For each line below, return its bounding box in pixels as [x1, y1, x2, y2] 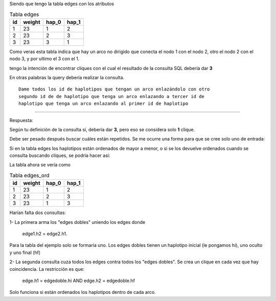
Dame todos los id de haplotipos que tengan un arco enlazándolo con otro [18, 86, 210, 92]
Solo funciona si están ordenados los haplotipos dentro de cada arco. [9, 289, 156, 295]
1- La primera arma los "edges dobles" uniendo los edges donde [9, 219, 146, 225]
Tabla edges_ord [9, 172, 50, 179]
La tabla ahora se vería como [9, 161, 71, 168]
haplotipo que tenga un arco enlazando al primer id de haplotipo [18, 101, 189, 107]
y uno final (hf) [9, 249, 41, 256]
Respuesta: [9, 117, 33, 123]
